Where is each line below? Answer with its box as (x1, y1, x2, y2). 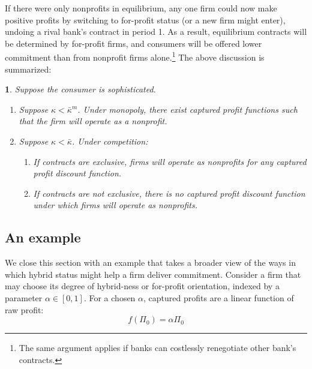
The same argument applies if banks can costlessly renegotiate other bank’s (19, 341, 296, 354)
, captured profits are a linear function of (143, 291, 294, 304)
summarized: (5, 62, 52, 75)
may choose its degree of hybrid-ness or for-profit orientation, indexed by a (5, 280, 280, 292)
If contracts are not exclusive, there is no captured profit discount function (33, 187, 305, 199)
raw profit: (5, 303, 44, 316)
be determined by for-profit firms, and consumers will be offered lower (5, 37, 262, 49)
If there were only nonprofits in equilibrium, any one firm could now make (5, 2, 277, 14)
